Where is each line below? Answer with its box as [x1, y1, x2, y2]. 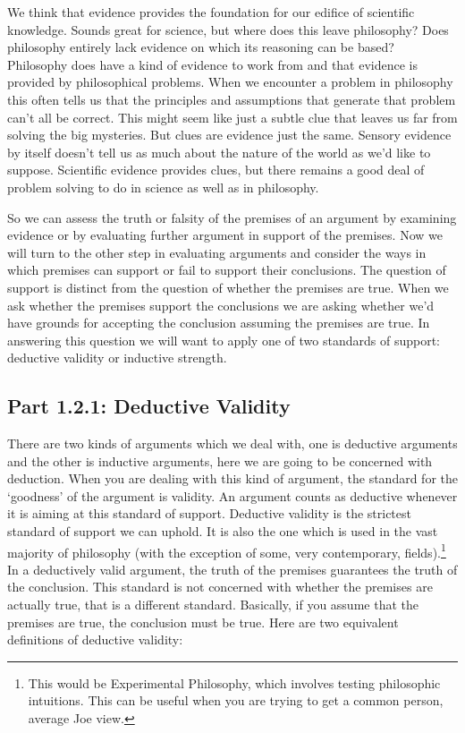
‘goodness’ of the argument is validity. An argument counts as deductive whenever [7, 486, 458, 505]
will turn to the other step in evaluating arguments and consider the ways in [7, 243, 427, 261]
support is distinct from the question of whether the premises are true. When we [7, 277, 449, 296]
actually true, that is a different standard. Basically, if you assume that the [7, 595, 418, 614]
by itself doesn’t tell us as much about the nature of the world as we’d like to [7, 142, 431, 161]
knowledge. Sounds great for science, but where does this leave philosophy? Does [7, 20, 449, 38]
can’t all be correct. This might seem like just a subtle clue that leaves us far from [7, 107, 458, 126]
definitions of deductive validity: [7, 630, 183, 649]
